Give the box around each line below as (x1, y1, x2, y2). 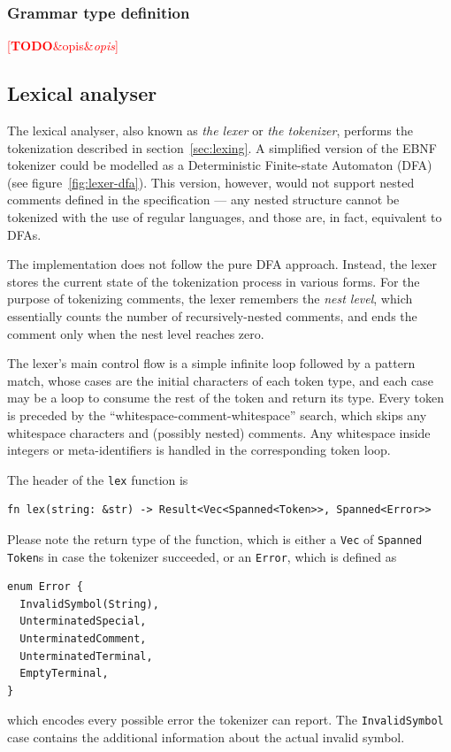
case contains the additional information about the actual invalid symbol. (7, 728, 405, 747)
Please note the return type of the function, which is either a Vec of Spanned (7, 529, 423, 548)
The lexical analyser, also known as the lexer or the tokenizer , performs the (7, 121, 413, 140)
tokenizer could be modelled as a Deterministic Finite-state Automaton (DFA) (7, 156, 432, 174)
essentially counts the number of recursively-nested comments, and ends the (7, 306, 417, 325)
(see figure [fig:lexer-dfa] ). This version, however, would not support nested (7, 173, 415, 191)
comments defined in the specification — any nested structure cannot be (7, 190, 400, 209)
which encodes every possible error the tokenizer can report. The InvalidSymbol (7, 710, 444, 729)
